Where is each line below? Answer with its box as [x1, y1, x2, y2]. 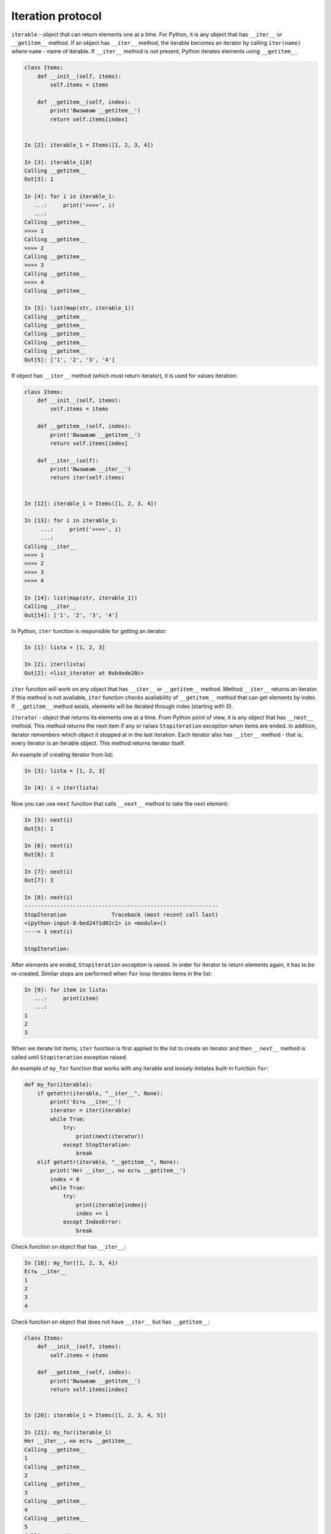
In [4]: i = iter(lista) [24, 784, 99, 792]
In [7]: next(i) [24, 868, 74, 875]
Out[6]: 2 [24, 850, 54, 858]
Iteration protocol [11, 9, 102, 23]
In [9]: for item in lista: [24, 986, 108, 993]
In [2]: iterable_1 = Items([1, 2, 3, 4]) [24, 141, 154, 148]
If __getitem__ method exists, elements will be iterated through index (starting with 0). [11, 703, 234, 710]
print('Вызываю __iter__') [50, 466, 131, 472]
